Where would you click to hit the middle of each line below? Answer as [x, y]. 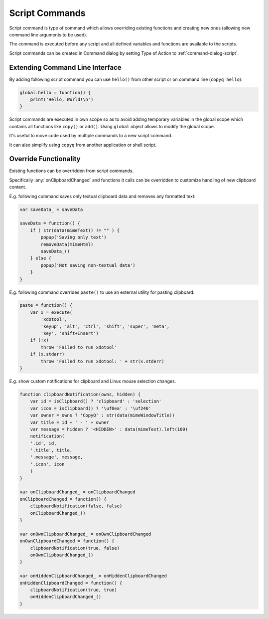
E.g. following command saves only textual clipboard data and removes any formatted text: [102, 196]
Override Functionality [45, 159]
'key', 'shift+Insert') [70, 333]
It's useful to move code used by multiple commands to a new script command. [91, 136]
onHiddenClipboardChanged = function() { [71, 583]
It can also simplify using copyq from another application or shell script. [83, 145]
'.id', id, [43, 443]
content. [18, 187]
